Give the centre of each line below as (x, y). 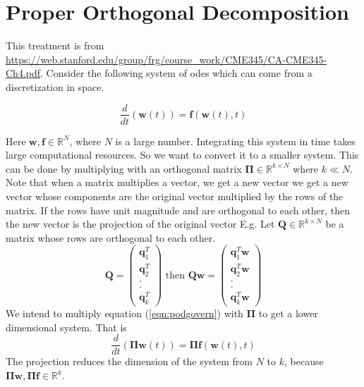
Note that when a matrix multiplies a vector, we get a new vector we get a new (177, 182)
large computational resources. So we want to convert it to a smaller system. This (182, 155)
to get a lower (288, 313)
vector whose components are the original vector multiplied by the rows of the (175, 196)
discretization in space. (55, 86)
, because (304, 361)
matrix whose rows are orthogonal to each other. (111, 237)
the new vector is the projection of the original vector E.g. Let (140, 224)
